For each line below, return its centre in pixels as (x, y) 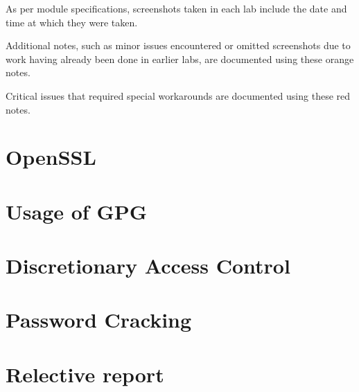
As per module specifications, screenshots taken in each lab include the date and (176, 8)
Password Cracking (99, 320)
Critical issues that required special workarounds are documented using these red (178, 95)
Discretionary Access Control (148, 266)
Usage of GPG (77, 211)
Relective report (85, 374)
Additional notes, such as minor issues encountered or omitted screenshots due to (178, 45)
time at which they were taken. (72, 22)
